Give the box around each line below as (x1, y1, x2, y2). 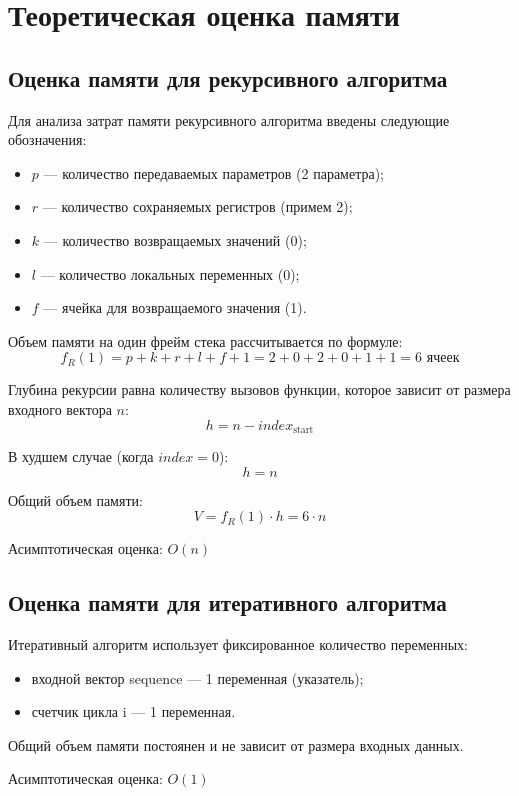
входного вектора (8, 398, 112, 419)
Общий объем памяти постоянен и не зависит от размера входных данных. (8, 734, 464, 755)
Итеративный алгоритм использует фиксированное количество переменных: (8, 633, 469, 654)
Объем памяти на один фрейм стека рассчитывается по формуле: (8, 330, 403, 351)
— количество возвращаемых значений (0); (43, 229, 307, 250)
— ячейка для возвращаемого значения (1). (43, 297, 307, 318)
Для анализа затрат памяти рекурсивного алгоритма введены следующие (8, 109, 450, 130)
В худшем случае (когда (8, 445, 154, 466)
